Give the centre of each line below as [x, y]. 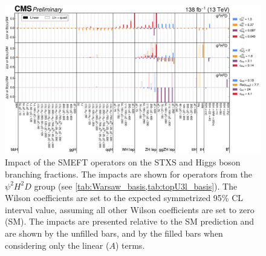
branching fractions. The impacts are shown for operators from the [128, 174]
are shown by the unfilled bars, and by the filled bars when [114, 233]
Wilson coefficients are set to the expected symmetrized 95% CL [124, 198]
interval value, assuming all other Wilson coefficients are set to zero [130, 209]
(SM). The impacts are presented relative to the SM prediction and [130, 221]
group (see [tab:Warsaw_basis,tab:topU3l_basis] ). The [136, 186]
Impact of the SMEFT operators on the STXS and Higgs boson [123, 162]
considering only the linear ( [57, 245]
